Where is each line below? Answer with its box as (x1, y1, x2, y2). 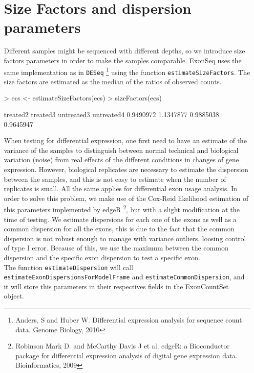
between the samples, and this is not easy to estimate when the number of (4, 174, 226, 184)
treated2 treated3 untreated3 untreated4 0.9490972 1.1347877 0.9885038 (4, 109, 219, 119)
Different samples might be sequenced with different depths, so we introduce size (4, 46, 245, 56)
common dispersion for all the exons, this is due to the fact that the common (4, 224, 234, 234)
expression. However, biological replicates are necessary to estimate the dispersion (4, 164, 249, 174)
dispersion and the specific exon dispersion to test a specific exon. (4, 252, 200, 262)
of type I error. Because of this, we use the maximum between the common (4, 243, 229, 253)
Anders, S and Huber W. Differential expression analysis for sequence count (15, 315, 242, 325)
